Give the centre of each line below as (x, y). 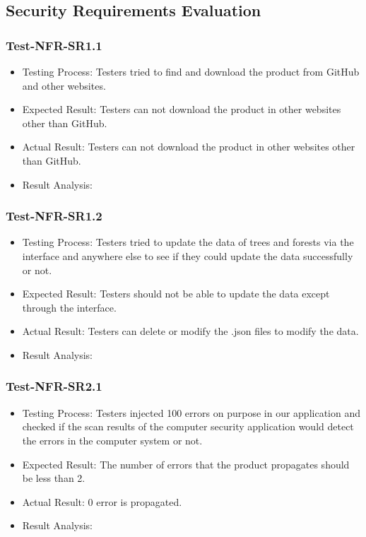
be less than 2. (54, 478)
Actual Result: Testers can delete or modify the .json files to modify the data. (190, 331)
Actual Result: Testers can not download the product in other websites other (189, 147)
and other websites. (64, 85)
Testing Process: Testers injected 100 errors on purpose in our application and (191, 412)
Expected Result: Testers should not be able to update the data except (176, 294)
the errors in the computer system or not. (112, 440)
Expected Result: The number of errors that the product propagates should (186, 464)
